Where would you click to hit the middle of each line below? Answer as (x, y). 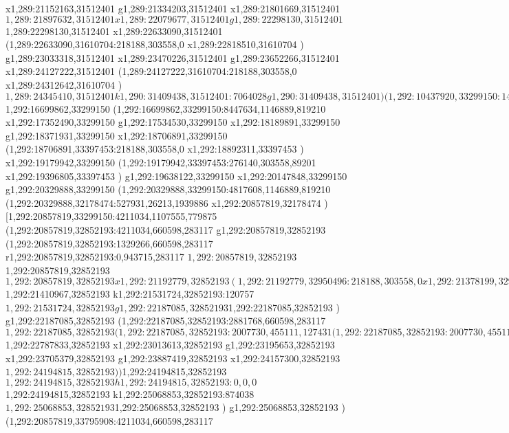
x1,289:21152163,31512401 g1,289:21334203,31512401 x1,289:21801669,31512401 (173, 8)
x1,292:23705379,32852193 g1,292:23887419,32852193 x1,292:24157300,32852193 (173, 358)
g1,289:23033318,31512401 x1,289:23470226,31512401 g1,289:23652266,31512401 (173, 57)
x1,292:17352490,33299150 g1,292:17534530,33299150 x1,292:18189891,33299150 (173, 122)
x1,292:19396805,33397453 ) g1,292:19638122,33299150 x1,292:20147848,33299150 (176, 176)
